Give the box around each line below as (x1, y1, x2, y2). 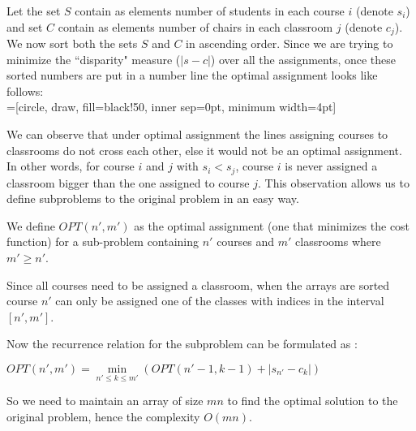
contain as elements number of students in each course (75, 2, 345, 19)
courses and (217, 233, 275, 250)
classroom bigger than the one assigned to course (6, 174, 250, 191)
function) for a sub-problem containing (6, 233, 199, 250)
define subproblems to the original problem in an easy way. (6, 190, 299, 207)
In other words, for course (6, 157, 135, 175)
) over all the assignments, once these (210, 50, 397, 67)
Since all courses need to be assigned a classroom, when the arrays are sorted (6, 276, 390, 293)
